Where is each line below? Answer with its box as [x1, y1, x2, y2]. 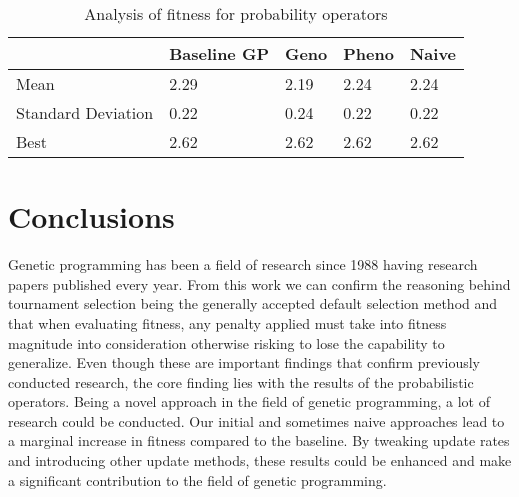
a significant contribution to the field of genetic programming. [8, 469, 387, 490]
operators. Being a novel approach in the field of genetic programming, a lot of [8, 391, 490, 412]
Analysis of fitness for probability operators [84, 2, 388, 25]
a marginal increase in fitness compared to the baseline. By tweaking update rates [8, 430, 510, 451]
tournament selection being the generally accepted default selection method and [8, 293, 498, 314]
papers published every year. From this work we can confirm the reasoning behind [8, 273, 511, 294]
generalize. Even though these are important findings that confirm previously [8, 352, 480, 373]
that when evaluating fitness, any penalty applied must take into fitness [8, 312, 447, 333]
